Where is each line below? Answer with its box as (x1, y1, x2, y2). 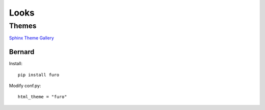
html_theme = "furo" (18, 94, 67, 100)
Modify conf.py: (9, 83, 41, 89)
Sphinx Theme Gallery (9, 35, 54, 41)
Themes (9, 21, 37, 30)
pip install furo (18, 72, 59, 77)
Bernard (9, 48, 34, 56)
